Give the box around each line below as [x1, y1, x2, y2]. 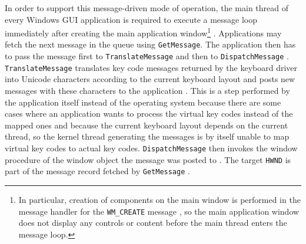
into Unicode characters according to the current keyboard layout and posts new [5, 73, 295, 85]
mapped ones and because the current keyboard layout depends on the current [5, 118, 288, 131]
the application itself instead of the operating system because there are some [5, 96, 281, 108]
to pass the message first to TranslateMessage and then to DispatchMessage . [5, 50, 289, 62]
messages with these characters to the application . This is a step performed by [5, 84, 290, 96]
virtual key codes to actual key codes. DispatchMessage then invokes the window [5, 141, 298, 154]
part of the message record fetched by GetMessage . [5, 165, 190, 177]
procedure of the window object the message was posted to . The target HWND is [5, 153, 291, 165]
